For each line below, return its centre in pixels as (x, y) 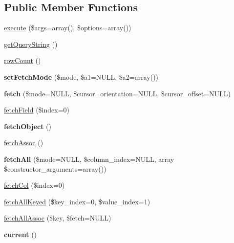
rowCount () (22, 60)
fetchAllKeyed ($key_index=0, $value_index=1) (77, 201)
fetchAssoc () (24, 143)
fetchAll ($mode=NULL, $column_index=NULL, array (89, 159)
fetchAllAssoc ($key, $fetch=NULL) (58, 218)
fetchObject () (28, 126)
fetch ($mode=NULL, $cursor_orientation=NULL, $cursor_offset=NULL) (117, 93)
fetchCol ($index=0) (34, 185)
